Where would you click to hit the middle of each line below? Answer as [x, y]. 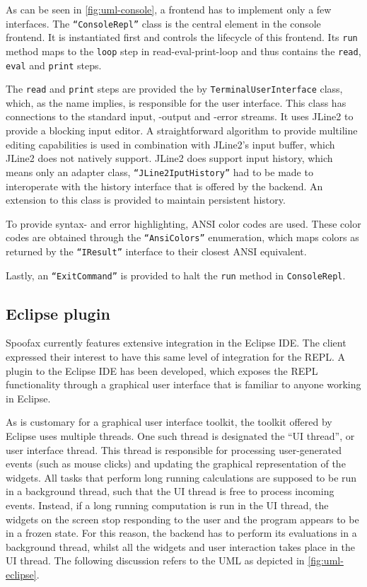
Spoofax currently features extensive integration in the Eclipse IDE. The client [176, 343]
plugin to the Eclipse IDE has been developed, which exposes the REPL [162, 370]
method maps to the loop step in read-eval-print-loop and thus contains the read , [183, 51]
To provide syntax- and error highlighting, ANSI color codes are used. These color [183, 223]
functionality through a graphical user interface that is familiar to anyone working [183, 384]
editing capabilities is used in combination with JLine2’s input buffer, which [170, 144]
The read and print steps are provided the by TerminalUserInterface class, [174, 89]
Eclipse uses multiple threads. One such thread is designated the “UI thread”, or [180, 436]
